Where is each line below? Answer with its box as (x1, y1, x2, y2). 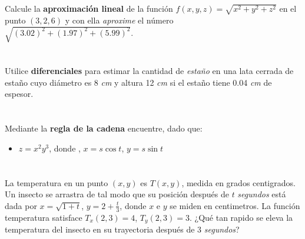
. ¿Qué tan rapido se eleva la (189, 211, 293, 223)
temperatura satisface (5, 211, 82, 223)
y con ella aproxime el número (65, 14, 174, 26)
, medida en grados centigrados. (181, 176, 296, 188)
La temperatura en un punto (5, 176, 108, 188)
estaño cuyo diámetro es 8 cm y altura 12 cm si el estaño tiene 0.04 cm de (5, 76, 272, 88)
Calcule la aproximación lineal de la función (5, 2, 173, 15)
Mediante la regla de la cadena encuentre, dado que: (5, 122, 203, 134)
